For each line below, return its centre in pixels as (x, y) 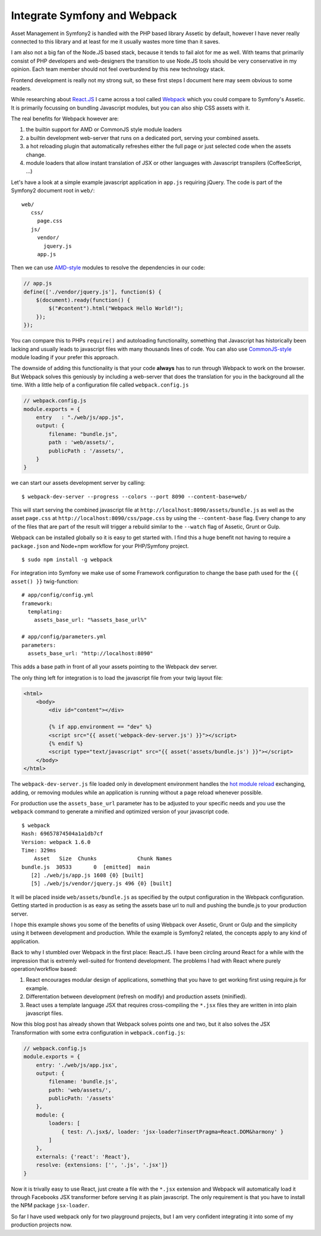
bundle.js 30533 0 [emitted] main (86, 867)
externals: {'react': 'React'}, (83, 1156)
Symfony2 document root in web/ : (53, 191)
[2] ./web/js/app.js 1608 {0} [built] (87, 875)
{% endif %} (66, 744)
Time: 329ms (39, 850)
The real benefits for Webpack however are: (65, 119)
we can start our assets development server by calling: (78, 483)
